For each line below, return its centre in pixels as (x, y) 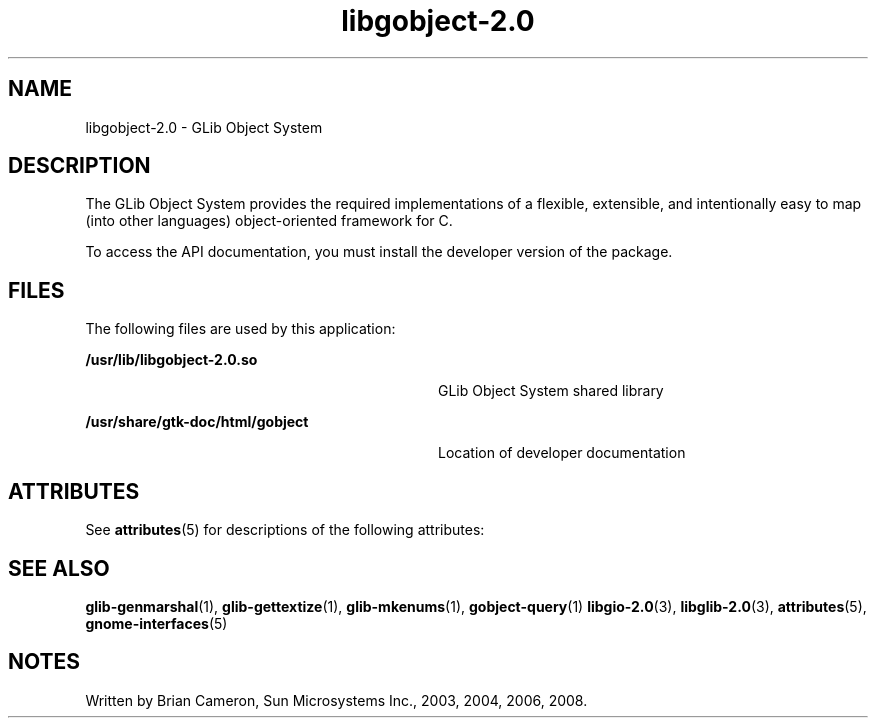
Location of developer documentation (562, 453)
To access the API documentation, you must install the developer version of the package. (379, 252)
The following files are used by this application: (240, 329)
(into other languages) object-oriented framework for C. (269, 221)
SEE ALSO (59, 568)
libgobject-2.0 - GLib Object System (204, 127)
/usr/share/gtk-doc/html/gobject (197, 422)
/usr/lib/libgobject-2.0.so (171, 360)
